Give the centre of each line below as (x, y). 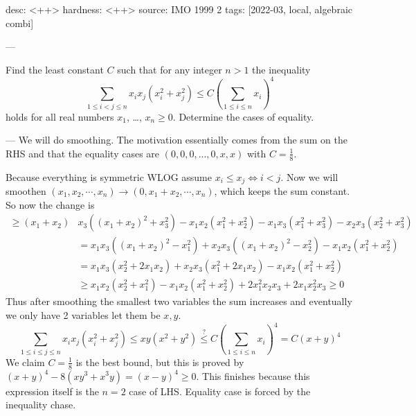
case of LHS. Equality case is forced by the (220, 391)
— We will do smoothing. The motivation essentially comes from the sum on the (177, 140)
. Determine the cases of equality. (243, 116)
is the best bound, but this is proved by (160, 362)
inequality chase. (41, 405)
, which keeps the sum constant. (282, 191)
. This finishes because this (253, 375)
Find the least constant (55, 69)
